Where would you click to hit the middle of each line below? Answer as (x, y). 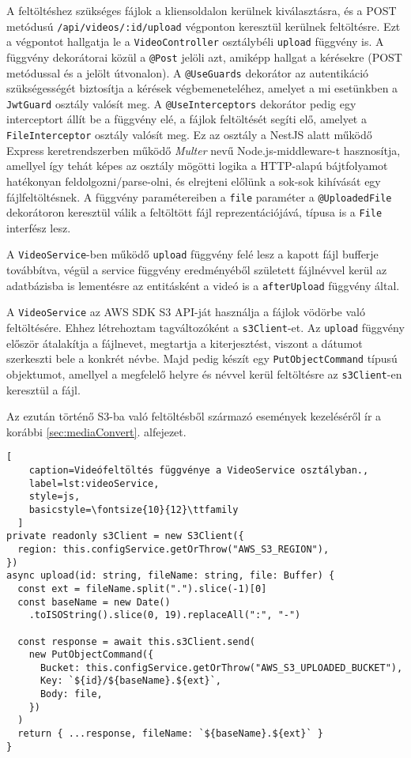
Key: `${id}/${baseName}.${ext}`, (131, 681)
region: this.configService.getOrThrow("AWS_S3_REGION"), (173, 549)
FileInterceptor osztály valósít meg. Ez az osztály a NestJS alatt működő (189, 135)
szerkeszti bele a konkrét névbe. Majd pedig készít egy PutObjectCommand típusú (202, 358)
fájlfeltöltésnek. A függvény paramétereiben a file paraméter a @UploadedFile (199, 196)
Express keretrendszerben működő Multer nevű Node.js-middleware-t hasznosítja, (204, 150)
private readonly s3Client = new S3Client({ (125, 536)
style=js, (55, 497)
